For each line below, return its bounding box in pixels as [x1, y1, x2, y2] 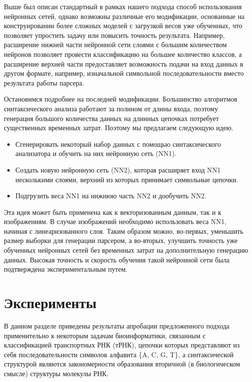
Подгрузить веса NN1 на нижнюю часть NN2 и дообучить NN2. [15, 191, 207, 201]
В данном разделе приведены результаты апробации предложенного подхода [4, 320, 230, 330]
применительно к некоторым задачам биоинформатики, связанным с [4, 330, 206, 340]
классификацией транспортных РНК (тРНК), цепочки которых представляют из [4, 340, 240, 350]
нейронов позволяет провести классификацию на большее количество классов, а [4, 49, 242, 59]
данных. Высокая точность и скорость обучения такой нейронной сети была [4, 254, 230, 264]
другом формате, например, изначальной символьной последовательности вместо [4, 68, 244, 78]
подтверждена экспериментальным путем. [4, 264, 127, 274]
